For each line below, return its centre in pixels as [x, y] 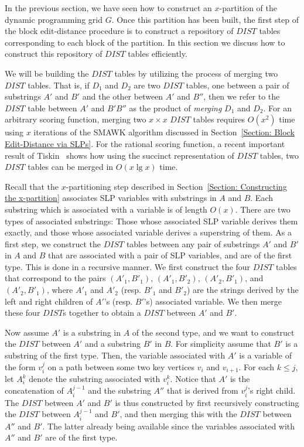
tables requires [219, 119]
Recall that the [32, 186]
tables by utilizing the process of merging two [196, 73]
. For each [257, 366]
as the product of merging [175, 108]
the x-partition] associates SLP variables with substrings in [111, 198]
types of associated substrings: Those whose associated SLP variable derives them [151, 221]
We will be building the [47, 73]
